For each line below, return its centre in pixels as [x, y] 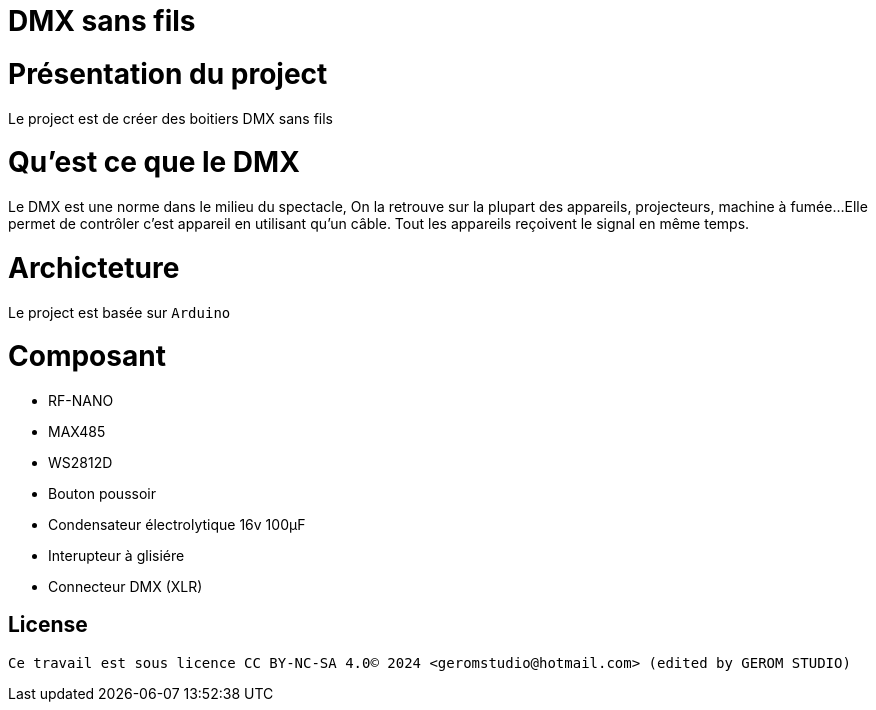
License [48, 625]
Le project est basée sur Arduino [119, 312]
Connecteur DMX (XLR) [125, 586]
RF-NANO [81, 400]
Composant [87, 356]
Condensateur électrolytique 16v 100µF [177, 524]
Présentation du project [168, 73]
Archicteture [94, 267]
